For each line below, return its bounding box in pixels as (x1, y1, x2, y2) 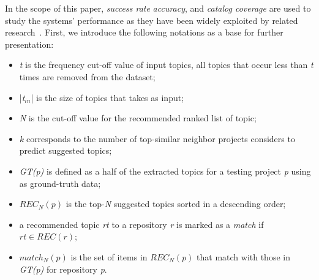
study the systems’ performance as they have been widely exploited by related (5, 13, 298, 26)
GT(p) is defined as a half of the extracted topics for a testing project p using (19, 164, 311, 177)
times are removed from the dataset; (19, 70, 156, 83)
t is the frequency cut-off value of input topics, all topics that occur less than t (19, 58, 313, 71)
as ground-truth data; (19, 176, 101, 189)
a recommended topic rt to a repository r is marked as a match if (19, 218, 264, 230)
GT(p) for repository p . (19, 262, 107, 275)
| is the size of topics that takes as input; (31, 91, 184, 104)
